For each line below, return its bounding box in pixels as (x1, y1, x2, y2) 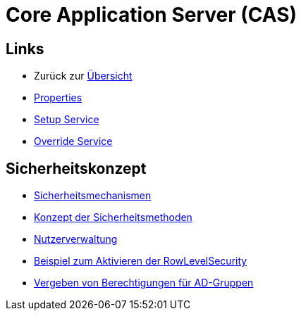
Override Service (34, 135, 113, 148)
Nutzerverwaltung (34, 233, 118, 246)
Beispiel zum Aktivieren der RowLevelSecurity (34, 255, 247, 267)
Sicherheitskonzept (6, 159, 147, 177)
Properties (34, 91, 82, 104)
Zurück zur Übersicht (34, 70, 133, 82)
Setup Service (34, 113, 99, 126)
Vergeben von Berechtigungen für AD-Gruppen (34, 277, 254, 289)
